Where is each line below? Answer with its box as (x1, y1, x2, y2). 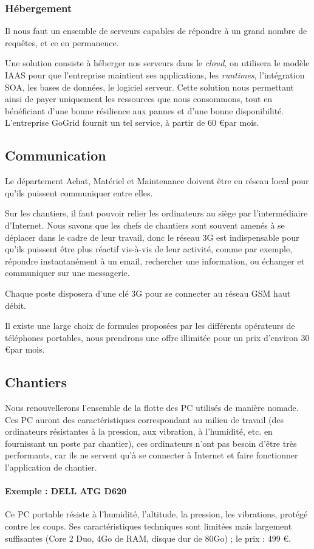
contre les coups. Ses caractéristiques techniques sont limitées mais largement (5, 520, 292, 533)
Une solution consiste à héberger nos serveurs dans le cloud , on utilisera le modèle (5, 57, 310, 69)
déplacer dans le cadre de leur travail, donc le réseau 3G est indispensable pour (5, 230, 299, 243)
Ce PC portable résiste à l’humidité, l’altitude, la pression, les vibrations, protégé (5, 508, 308, 520)
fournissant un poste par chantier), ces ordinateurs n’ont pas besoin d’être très (5, 437, 297, 449)
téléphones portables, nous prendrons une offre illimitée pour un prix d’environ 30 (5, 331, 310, 344)
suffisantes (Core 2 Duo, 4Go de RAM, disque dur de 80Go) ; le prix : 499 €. (5, 531, 291, 544)
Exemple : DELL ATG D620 (5, 485, 127, 497)
